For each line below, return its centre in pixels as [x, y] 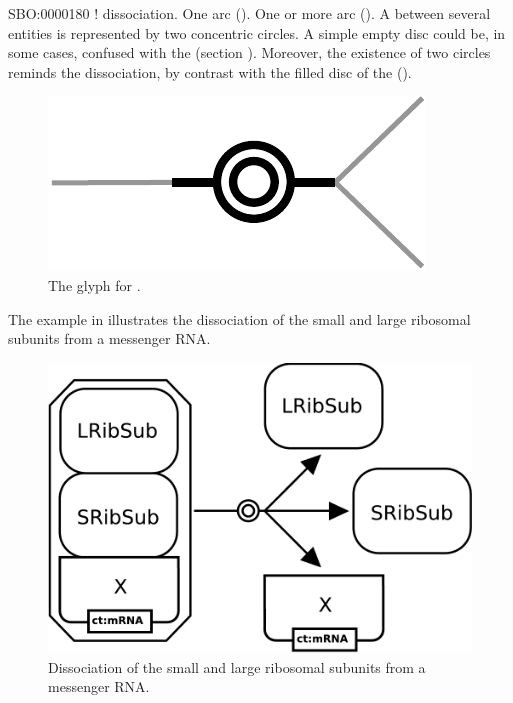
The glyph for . [94, 284]
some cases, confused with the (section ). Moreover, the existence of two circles [249, 52]
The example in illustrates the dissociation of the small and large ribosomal [239, 318]
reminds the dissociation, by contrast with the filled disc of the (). [210, 71]
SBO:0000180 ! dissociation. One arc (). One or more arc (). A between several [249, 13]
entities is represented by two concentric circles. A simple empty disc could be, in [257, 32]
